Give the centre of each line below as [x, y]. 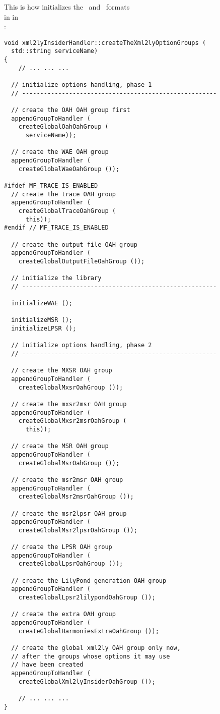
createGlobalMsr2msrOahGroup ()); [76, 497]
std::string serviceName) [55, 51]
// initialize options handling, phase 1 [82, 85]
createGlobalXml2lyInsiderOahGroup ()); [87, 681]
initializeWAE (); [42, 304]
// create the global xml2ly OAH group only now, [96, 648]
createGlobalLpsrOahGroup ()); [71, 564]
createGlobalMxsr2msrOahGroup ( [72, 421]
